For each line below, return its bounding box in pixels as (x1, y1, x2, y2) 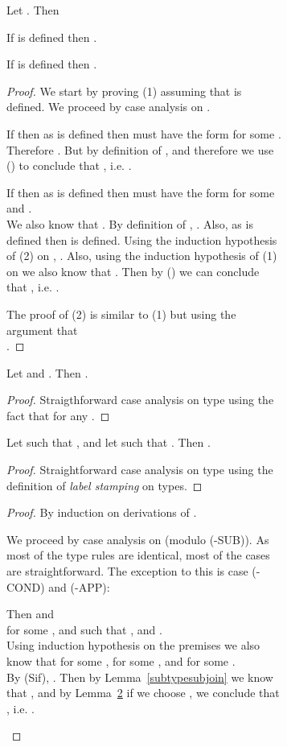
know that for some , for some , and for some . (6, 653, 236, 669)
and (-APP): (48, 578, 110, 595)
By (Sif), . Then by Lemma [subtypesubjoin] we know (6, 668, 273, 685)
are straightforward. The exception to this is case (6, 563, 248, 580)
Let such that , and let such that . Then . (6, 434, 211, 451)
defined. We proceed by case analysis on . (6, 98, 211, 115)
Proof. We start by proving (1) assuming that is (6, 82, 242, 99)
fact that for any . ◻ (6, 407, 110, 423)
